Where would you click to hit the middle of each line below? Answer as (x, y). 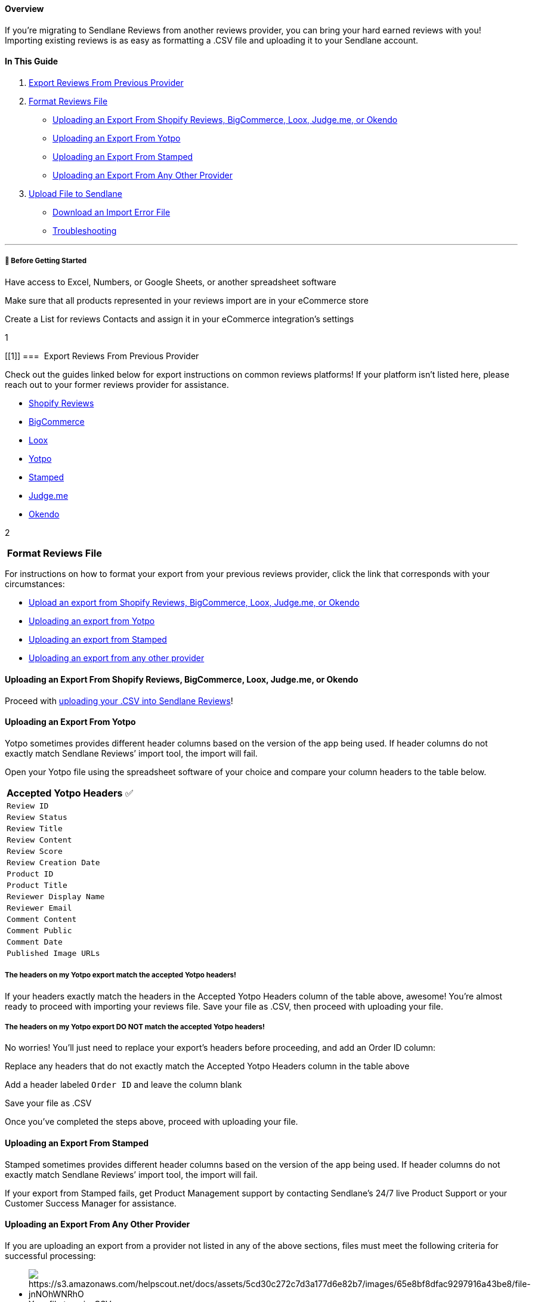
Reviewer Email (39, 908)
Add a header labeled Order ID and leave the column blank (123, 1085)
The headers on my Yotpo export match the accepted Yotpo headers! (121, 975)
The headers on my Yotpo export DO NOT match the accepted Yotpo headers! (135, 1027)
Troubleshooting (85, 230)
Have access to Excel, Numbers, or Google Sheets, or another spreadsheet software (171, 282)
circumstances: (35, 584)
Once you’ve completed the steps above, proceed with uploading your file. (151, 1122)
